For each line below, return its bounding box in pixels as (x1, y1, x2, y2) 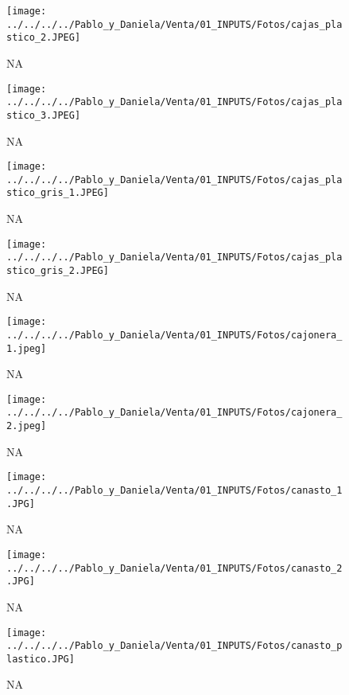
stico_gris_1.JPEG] (6, 187, 109, 199)
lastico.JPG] (6, 653, 75, 665)
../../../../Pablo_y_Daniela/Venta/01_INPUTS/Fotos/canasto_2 (6, 562, 343, 574)
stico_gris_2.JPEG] (6, 265, 109, 276)
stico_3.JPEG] (6, 109, 81, 121)
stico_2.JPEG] (6, 32, 81, 44)
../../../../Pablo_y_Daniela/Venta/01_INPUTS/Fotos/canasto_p (6, 640, 343, 652)
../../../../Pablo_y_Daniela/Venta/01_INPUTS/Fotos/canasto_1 (6, 485, 343, 497)
